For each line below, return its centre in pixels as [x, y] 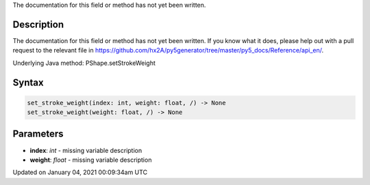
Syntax [28, 82]
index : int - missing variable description [86, 150]
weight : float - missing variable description [91, 160]
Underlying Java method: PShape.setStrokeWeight [84, 63]
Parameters [38, 134]
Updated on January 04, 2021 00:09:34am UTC [80, 172]
